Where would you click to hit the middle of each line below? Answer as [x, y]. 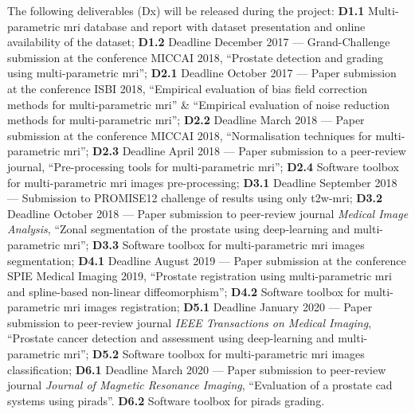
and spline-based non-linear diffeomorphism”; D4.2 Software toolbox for [184, 291]
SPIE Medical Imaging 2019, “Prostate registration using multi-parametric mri [200, 276]
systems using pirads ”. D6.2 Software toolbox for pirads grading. [166, 400]
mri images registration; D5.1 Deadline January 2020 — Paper [218, 307]
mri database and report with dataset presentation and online [214, 26]
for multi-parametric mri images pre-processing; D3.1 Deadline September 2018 [202, 182]
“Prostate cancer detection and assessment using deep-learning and [171, 338]
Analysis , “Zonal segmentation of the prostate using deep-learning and [179, 229]
